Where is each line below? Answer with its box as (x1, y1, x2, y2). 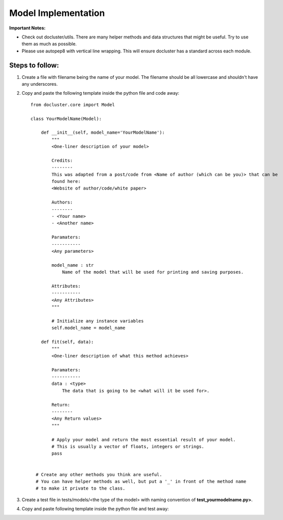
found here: (51, 178, 81, 184)
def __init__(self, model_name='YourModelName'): (40, 130, 165, 136)
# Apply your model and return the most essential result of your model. (51, 437, 236, 442)
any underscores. (21, 81, 58, 87)
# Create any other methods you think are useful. (35, 472, 162, 477)
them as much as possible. (21, 41, 77, 47)
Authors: (51, 199, 73, 205)
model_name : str (51, 262, 94, 268)
